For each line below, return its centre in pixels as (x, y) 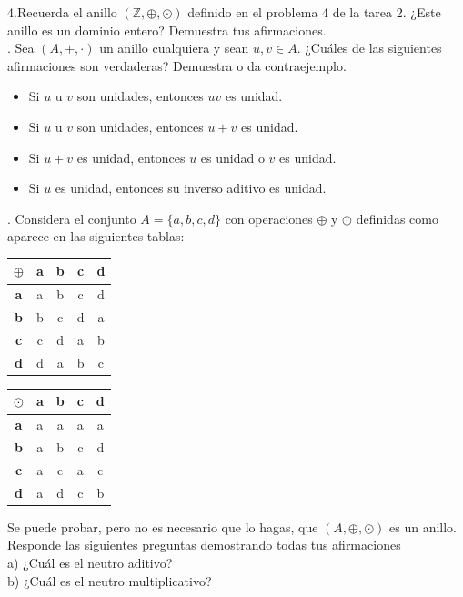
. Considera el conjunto (72, 218)
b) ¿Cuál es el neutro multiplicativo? (110, 580)
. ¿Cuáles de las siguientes (369, 48)
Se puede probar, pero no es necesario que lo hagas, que (163, 526)
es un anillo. (423, 526)
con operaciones (269, 218)
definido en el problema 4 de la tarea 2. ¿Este (314, 12)
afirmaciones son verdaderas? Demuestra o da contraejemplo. (177, 65)
